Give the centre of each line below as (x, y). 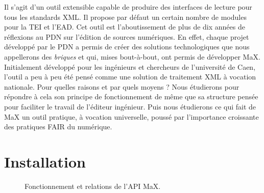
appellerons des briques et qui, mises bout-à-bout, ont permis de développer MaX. (132, 56)
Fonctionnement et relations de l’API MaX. (93, 186)
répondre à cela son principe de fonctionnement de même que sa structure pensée (131, 96)
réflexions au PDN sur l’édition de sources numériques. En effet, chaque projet (127, 36)
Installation (45, 161)
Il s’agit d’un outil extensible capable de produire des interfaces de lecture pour (128, 7)
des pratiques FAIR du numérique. (58, 127)
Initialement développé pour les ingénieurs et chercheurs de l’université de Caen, (130, 66)
